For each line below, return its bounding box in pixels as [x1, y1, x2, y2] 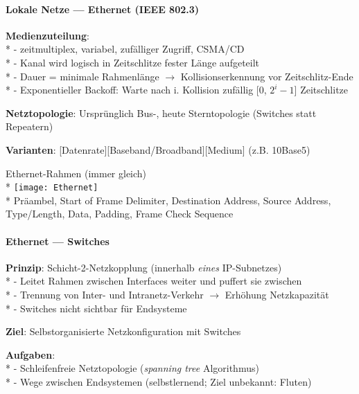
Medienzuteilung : [6, 28, 89, 42]
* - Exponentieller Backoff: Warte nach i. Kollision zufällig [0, [6, 82, 267, 97]
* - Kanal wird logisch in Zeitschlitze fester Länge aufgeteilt [6, 55, 260, 69]
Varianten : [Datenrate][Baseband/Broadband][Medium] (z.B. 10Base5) [6, 142, 310, 156]
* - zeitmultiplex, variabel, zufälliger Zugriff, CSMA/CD [6, 42, 245, 56]
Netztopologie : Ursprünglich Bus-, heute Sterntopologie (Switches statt [6, 105, 317, 120]
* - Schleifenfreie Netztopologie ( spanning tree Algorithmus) [6, 361, 259, 375]
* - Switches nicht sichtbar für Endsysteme [6, 301, 187, 315]
